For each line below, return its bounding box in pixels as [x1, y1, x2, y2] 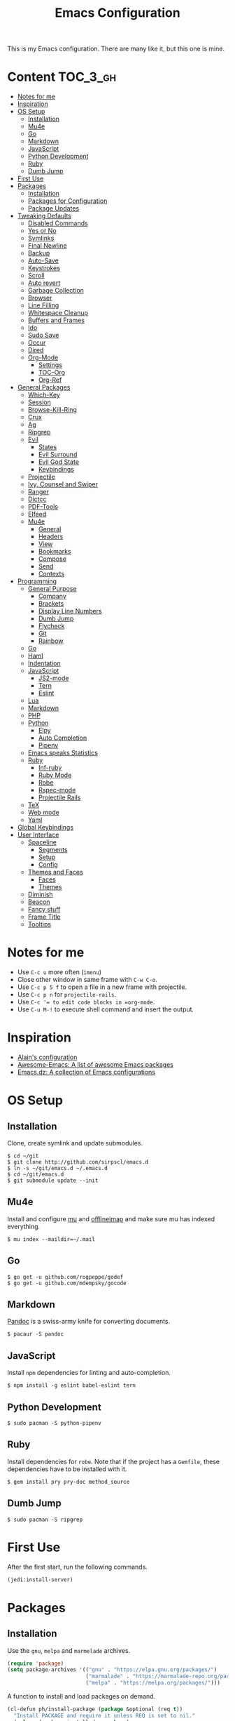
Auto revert [27, 279, 61, 287]
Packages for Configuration [27, 197, 108, 205]
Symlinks [27, 234, 55, 243]
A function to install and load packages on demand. [7, 1692, 156, 1700]
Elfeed [27, 510, 47, 519]
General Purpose [27, 585, 77, 593]
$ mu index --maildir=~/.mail [7, 1235, 96, 1243]
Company [38, 592, 66, 601]
